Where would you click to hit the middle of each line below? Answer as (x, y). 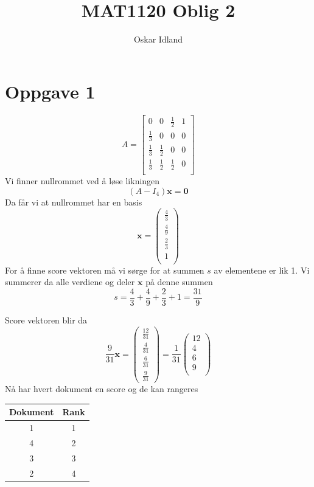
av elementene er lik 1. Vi (262, 270)
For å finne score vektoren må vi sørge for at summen (105, 270)
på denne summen (179, 282)
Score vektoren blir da (46, 319)
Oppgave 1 (50, 91)
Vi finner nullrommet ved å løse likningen (82, 181)
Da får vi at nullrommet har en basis (74, 202)
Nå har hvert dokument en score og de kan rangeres (102, 389)
